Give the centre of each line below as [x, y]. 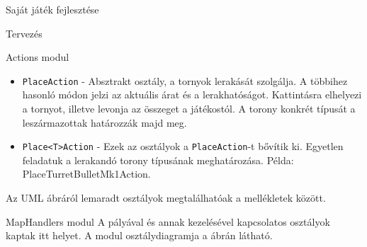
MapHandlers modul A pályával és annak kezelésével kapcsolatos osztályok [168, 221]
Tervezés [24, 33]
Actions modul [38, 57]
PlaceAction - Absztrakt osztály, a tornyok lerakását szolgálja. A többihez [185, 80]
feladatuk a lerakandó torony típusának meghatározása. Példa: [158, 160]
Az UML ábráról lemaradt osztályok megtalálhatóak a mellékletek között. [166, 198]
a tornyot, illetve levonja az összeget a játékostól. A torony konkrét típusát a [189, 109]
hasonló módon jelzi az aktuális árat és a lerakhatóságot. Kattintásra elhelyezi [192, 94]
